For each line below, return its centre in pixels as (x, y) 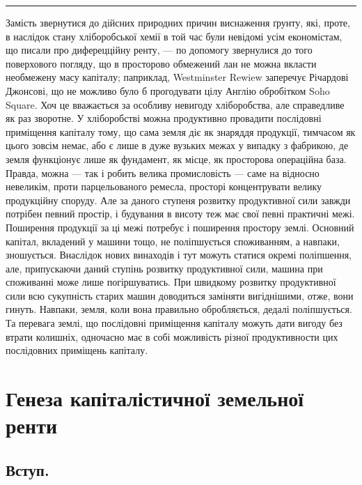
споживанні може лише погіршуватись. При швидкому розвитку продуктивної (171, 282)
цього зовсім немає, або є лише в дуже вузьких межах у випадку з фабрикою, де (177, 145)
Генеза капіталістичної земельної (155, 398)
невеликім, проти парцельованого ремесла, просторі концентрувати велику (164, 186)
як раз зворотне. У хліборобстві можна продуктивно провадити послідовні (164, 118)
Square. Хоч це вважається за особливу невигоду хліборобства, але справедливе (175, 104)
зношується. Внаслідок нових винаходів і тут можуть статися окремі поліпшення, (179, 255)
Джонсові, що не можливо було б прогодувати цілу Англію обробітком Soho (168, 90)
